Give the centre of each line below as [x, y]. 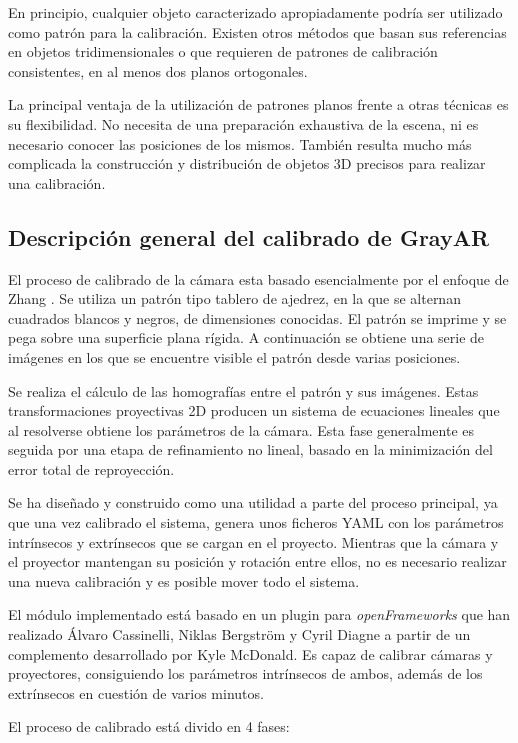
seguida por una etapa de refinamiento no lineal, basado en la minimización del [250, 449]
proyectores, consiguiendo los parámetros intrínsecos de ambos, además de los [245, 673]
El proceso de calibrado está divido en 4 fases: [149, 726]
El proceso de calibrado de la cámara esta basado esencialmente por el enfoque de [258, 278]
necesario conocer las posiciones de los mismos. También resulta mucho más [240, 143]
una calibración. [57, 182]
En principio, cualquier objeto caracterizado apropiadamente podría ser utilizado [255, 12]
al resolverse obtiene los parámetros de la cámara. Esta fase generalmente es [241, 429]
